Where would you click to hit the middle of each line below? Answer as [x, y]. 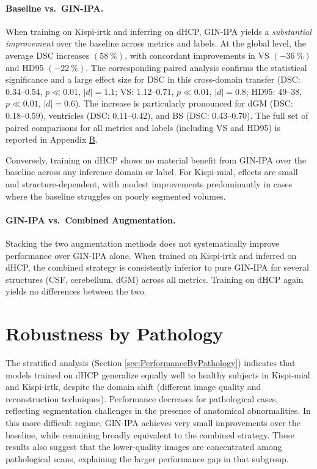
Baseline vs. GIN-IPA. [55, 8]
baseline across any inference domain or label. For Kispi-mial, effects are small [152, 172]
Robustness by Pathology [115, 333]
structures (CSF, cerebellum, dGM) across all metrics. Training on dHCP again [155, 279]
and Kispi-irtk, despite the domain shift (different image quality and [133, 387]
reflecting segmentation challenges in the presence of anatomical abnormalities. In [158, 411]
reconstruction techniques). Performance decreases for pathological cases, [142, 398]
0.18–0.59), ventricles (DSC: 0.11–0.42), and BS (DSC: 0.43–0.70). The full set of [157, 115]
